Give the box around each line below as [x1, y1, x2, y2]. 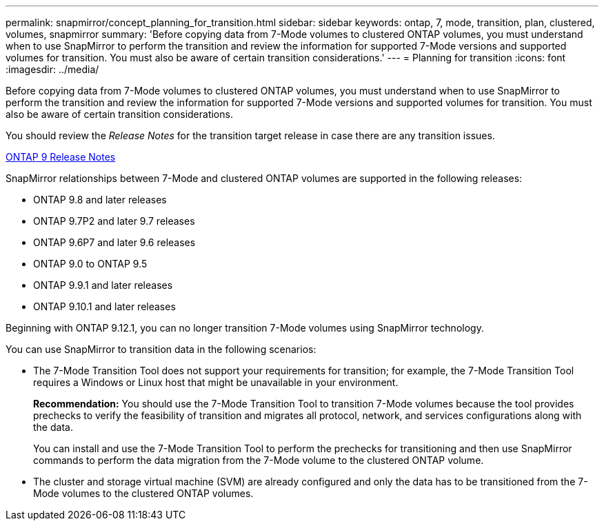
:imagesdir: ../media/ [6, 63, 99, 75]
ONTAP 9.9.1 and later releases [33, 279, 173, 291]
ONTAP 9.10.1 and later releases [33, 301, 176, 312]
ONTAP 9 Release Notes [6, 151, 116, 163]
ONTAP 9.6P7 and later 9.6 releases [33, 236, 196, 248]
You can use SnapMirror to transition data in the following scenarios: [6, 343, 316, 355]
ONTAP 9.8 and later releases [33, 194, 167, 205]
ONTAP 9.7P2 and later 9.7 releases [33, 215, 195, 227]
